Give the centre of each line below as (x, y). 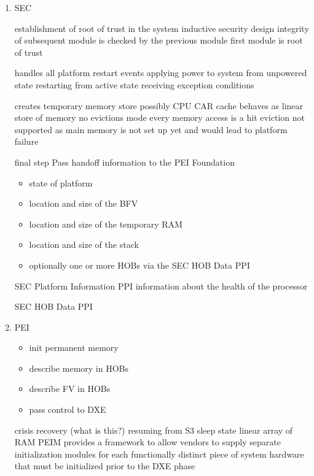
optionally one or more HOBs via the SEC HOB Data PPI (139, 265)
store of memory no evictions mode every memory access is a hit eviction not (159, 117)
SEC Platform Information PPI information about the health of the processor (161, 286)
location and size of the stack (84, 244)
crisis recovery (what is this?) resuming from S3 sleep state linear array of (154, 430)
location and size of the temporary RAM (106, 224)
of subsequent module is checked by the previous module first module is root (159, 40)
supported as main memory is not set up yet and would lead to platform (151, 129)
